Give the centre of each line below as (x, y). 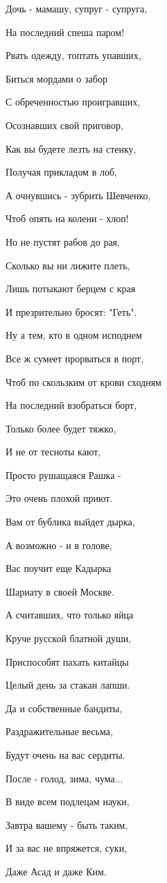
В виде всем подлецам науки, (68, 801)
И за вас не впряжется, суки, (67, 848)
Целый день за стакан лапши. (68, 685)
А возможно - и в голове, (59, 545)
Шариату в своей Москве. (60, 591)
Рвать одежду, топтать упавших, (73, 55)
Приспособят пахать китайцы (67, 661)
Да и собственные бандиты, (64, 708)
